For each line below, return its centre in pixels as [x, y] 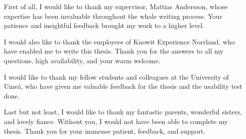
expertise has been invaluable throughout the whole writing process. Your [113, 16]
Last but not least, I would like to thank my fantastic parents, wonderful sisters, [123, 112]
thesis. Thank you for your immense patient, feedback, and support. [105, 131]
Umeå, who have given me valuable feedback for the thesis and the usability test [123, 86]
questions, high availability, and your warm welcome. [82, 60]
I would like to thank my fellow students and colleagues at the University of [116, 76]
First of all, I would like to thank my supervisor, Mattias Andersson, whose [116, 6]
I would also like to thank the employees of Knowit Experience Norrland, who [119, 41]
